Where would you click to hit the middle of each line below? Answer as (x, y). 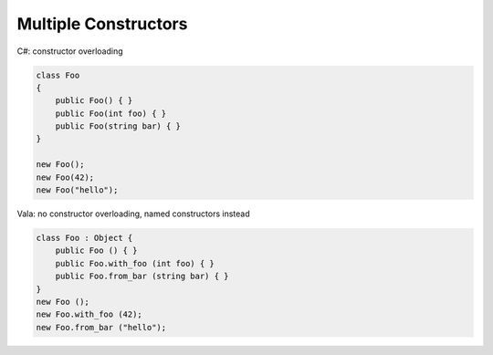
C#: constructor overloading (70, 51)
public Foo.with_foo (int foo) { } (135, 263)
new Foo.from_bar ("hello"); (101, 327)
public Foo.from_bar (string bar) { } (142, 277)
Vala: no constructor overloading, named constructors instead (133, 214)
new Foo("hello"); (77, 190)
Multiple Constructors (102, 24)
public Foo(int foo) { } (111, 113)
